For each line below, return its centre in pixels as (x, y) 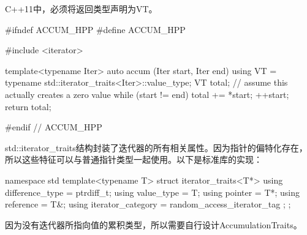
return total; (28, 106)
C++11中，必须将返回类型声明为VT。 (81, 9)
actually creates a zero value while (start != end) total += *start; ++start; (147, 94)
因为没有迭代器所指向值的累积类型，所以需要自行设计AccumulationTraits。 (153, 224)
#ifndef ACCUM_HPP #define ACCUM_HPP (95, 29)
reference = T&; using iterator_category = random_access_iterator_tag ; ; (148, 204)
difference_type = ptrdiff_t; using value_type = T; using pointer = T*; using (153, 192)
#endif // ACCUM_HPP (54, 127)
